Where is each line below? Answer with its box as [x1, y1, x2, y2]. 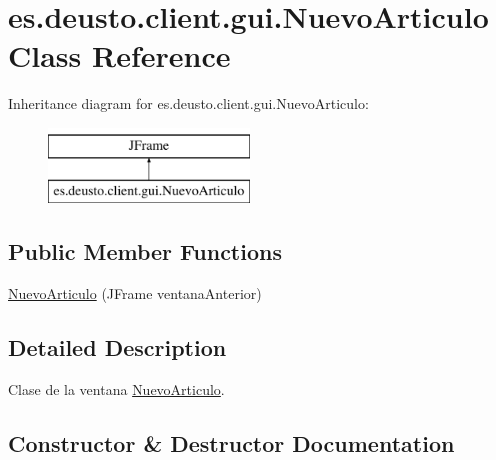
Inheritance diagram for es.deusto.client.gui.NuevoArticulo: [8, 93, 369, 114]
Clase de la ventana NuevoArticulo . [8, 379, 225, 400]
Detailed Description [8, 332, 227, 363]
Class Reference [8, 35, 231, 76]
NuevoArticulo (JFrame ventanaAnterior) [8, 283, 262, 304]
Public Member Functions [8, 236, 282, 267]
